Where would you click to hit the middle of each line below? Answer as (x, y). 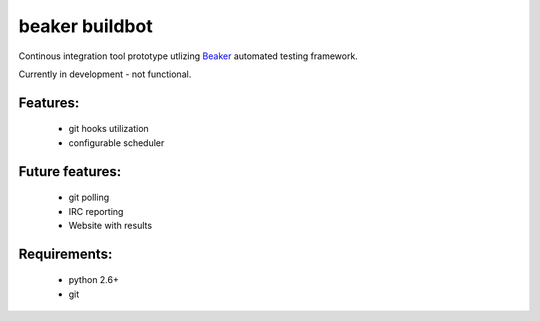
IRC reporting (96, 211)
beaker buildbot (86, 26)
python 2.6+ (93, 280)
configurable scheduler (116, 142)
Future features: (70, 171)
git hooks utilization (108, 129)
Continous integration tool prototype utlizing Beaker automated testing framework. (188, 56)
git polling (89, 197)
